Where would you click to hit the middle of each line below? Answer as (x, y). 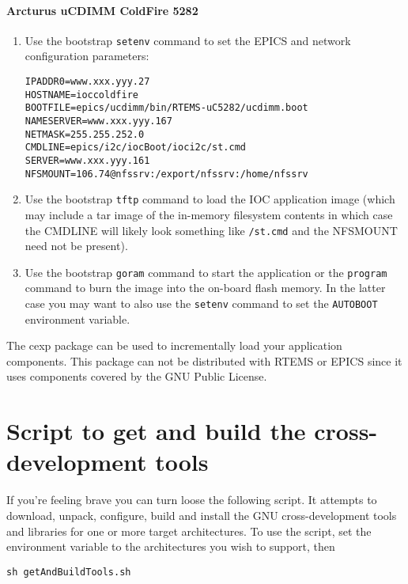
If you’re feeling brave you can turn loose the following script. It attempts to (192, 500)
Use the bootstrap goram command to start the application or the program (206, 272)
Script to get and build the (156, 431)
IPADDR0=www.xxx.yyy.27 (87, 82)
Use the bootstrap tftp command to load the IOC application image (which (210, 199)
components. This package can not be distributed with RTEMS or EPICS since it (204, 360)
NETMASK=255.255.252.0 (85, 134)
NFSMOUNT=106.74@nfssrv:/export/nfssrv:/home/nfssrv (166, 174)
